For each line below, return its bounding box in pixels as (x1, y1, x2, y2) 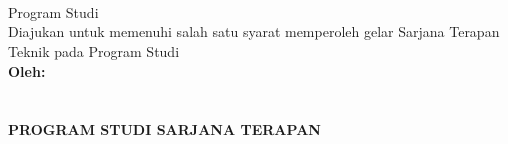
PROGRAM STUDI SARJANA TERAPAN (8, 119, 321, 140)
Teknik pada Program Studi (8, 40, 180, 61)
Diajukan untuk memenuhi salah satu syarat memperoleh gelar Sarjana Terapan (8, 21, 500, 42)
